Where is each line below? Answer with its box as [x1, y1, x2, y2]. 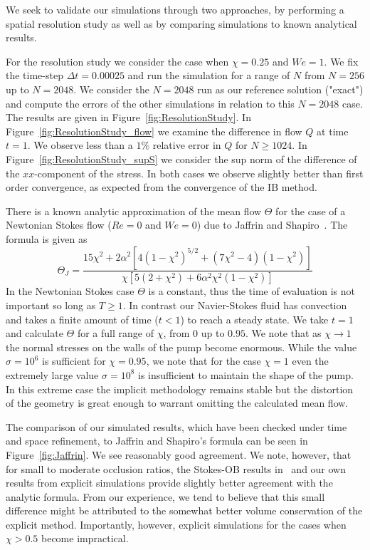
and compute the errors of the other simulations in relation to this [6, 95, 295, 110]
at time [317, 123, 349, 138]
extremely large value [6, 367, 99, 382]
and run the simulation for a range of [127, 68, 290, 83]
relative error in [152, 137, 221, 152]
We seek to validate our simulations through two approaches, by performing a [6, 2, 344, 16]
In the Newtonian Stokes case [6, 284, 134, 299]
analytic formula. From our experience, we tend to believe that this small [6, 489, 325, 504]
